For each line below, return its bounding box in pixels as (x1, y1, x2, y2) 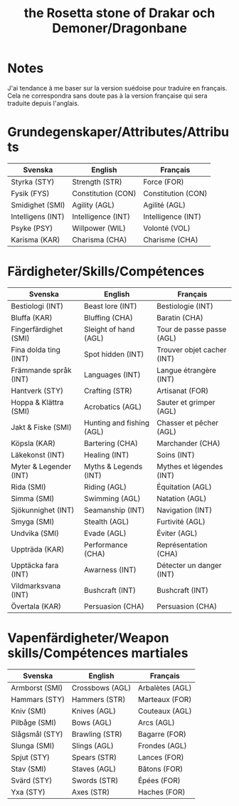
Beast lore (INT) (84, 301, 137, 311)
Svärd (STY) (11, 775, 53, 785)
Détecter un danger (156, 560, 222, 570)
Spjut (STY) (11, 752, 51, 762)
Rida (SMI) (11, 482, 46, 492)
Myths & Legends (84, 461, 143, 471)
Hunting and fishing (84, 418, 150, 428)
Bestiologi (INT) (11, 301, 64, 311)
